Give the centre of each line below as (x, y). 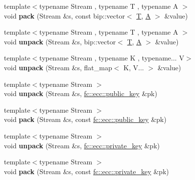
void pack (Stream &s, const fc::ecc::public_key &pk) (85, 119)
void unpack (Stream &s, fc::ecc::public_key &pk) (81, 93)
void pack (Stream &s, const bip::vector (64, 15)
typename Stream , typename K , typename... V (112, 58)
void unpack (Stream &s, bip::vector (60, 41)
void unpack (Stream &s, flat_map (58, 67)
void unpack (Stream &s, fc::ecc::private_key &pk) (82, 145)
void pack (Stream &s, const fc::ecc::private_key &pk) (86, 171)
